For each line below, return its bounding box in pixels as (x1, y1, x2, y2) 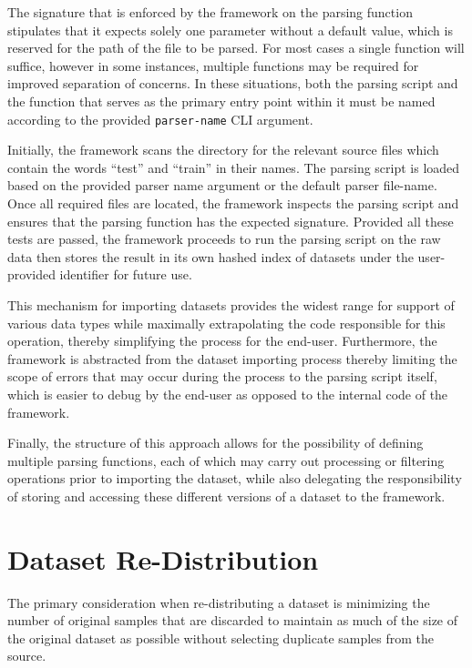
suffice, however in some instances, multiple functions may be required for (7, 56, 419, 75)
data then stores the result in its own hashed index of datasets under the (7, 247, 414, 266)
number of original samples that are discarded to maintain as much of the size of (7, 611, 458, 630)
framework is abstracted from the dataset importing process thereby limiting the (7, 349, 457, 368)
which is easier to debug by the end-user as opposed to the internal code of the (7, 384, 448, 403)
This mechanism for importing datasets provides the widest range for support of (7, 295, 455, 314)
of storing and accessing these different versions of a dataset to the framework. (7, 486, 446, 505)
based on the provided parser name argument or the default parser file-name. (7, 176, 437, 195)
